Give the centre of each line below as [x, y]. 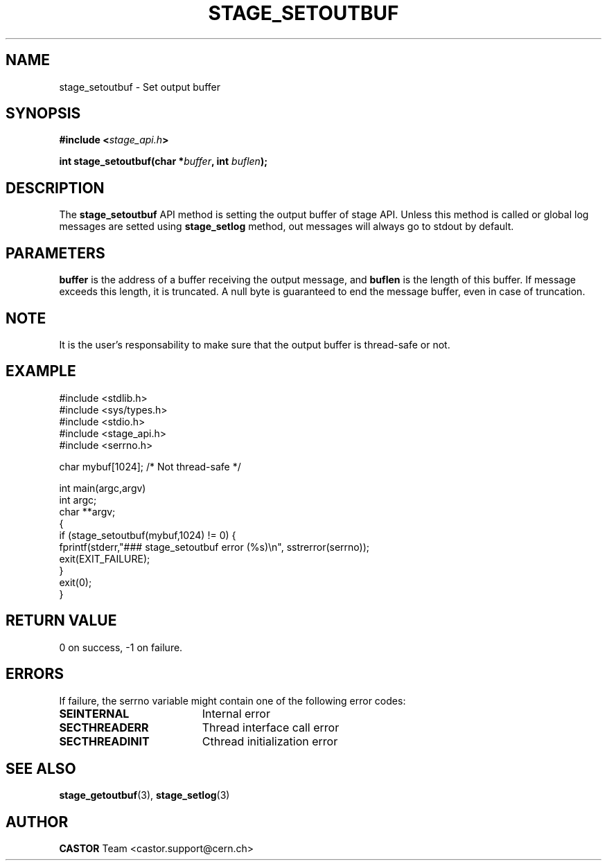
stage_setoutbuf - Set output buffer [140, 87]
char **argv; [87, 511]
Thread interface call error [271, 727]
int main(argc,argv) [103, 488]
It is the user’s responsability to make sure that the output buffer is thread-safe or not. [255, 344]
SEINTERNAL [94, 713]
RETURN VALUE [61, 621]
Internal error [236, 713]
